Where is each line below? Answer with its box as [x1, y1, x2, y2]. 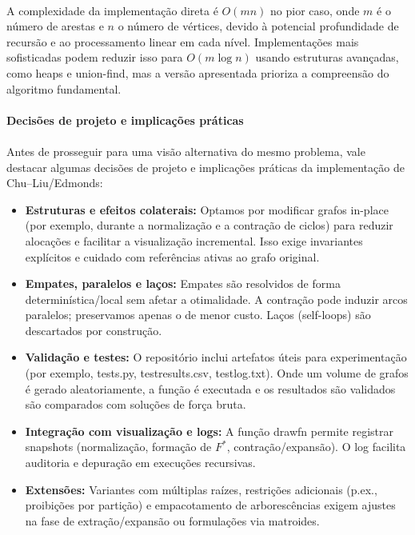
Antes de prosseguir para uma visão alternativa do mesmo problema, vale [6, 142, 365, 159]
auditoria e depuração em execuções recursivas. [25, 454, 256, 471]
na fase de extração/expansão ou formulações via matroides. [25, 512, 320, 529]
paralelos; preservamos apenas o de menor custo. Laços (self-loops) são [25, 306, 371, 323]
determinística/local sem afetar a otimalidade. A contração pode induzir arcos [25, 290, 408, 307]
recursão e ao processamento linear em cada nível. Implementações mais [6, 33, 359, 50]
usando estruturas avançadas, [255, 49, 399, 66]
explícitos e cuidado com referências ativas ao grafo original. [25, 248, 320, 265]
